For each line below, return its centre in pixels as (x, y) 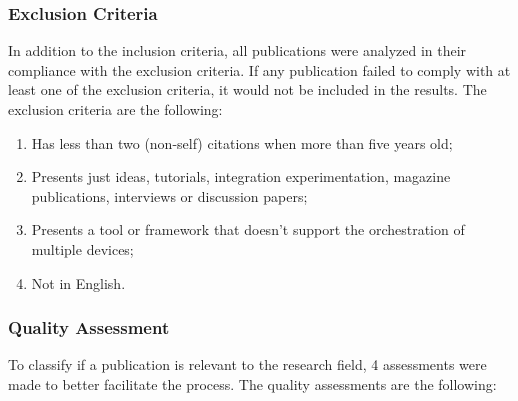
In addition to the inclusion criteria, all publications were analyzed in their (237, 50)
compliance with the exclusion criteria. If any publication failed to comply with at (259, 69)
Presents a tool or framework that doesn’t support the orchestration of (248, 229)
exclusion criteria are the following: (115, 109)
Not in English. (78, 282)
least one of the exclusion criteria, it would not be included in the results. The (247, 89)
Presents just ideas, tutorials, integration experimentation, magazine (241, 176)
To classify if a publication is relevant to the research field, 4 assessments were (247, 364)
